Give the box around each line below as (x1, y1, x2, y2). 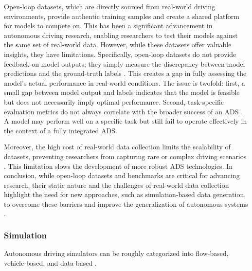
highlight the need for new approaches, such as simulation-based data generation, (4, 189, 246, 199)
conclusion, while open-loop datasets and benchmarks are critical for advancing (4, 170, 240, 181)
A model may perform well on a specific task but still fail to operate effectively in (4, 116, 247, 126)
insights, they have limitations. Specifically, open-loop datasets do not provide (4, 49, 236, 59)
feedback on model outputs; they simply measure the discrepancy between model (4, 58, 245, 69)
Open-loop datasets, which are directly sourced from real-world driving (4, 1, 216, 11)
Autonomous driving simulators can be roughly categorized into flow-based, (4, 248, 229, 258)
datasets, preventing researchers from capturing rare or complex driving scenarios (4, 151, 247, 161)
